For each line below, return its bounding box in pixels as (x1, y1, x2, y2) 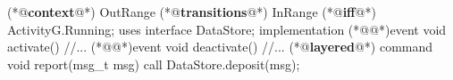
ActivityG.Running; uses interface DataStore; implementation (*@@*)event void (7, 20, 447, 38)
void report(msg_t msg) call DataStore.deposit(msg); (7, 54, 300, 73)
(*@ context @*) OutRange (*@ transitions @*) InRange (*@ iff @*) (7, 3, 376, 20)
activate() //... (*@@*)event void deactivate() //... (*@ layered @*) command (7, 37, 433, 56)
